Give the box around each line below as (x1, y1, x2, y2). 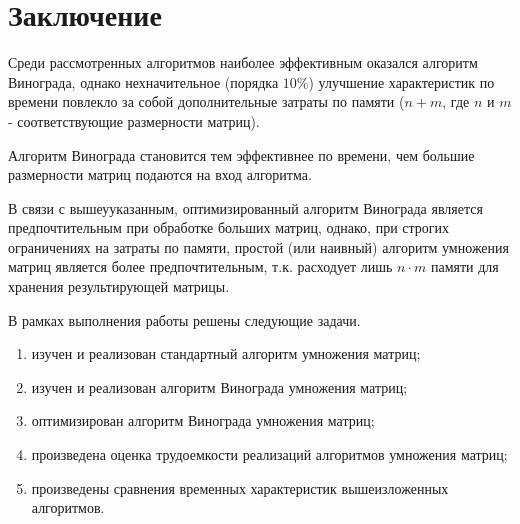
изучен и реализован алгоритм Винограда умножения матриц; (31, 376, 408, 397)
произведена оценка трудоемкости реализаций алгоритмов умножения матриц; (31, 444, 508, 465)
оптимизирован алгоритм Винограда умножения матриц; (31, 410, 375, 431)
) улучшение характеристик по (308, 71, 495, 92)
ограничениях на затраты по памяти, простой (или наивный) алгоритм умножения (8, 236, 510, 257)
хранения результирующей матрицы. (8, 276, 230, 297)
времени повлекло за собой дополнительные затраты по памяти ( (8, 91, 405, 112)
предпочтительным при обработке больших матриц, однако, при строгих (8, 217, 450, 238)
